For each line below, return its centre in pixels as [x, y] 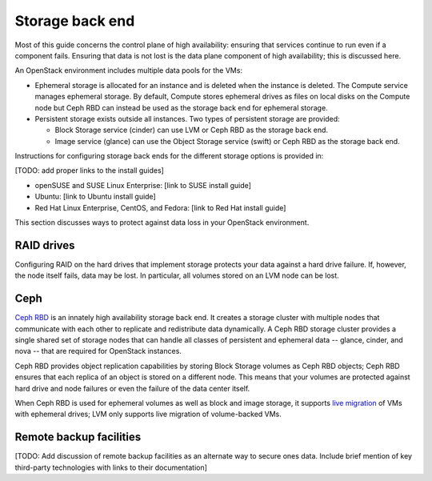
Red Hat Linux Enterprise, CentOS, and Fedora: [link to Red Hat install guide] [160, 207]
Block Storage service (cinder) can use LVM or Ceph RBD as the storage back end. [191, 130]
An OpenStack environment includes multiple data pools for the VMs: [129, 70]
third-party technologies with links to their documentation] [111, 467]
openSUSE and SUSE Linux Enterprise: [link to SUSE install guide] [143, 185]
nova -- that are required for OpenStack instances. [98, 351]
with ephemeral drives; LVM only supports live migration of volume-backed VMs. [148, 414]
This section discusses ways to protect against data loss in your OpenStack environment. [162, 222]
